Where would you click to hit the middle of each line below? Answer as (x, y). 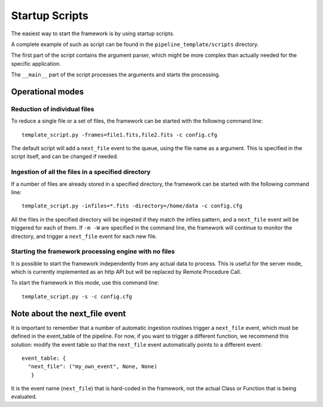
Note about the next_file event (68, 313)
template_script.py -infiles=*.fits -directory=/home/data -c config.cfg (132, 206)
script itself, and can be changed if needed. (65, 157)
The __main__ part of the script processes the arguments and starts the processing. (116, 75)
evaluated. (24, 397)
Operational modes (48, 92)
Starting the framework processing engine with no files (93, 252)
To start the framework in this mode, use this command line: (85, 283)
